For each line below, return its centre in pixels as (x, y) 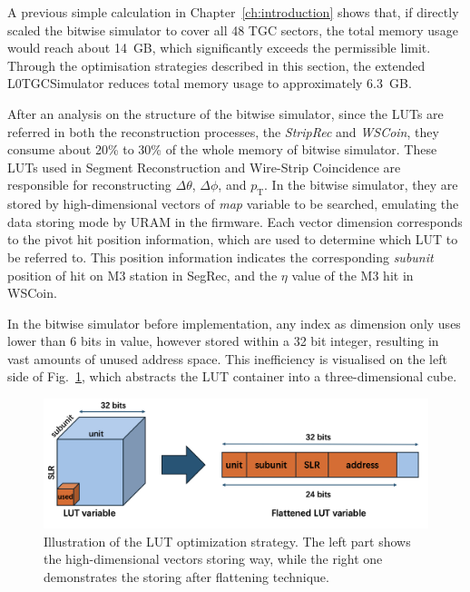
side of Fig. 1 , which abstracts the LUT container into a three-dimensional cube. (232, 376)
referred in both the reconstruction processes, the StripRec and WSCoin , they (223, 131)
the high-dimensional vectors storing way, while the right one (213, 559)
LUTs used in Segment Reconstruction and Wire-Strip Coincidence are (204, 167)
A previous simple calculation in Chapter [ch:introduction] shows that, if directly (233, 12)
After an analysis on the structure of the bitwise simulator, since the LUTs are (225, 113)
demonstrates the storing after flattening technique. (186, 576)
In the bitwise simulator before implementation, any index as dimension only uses (234, 323)
